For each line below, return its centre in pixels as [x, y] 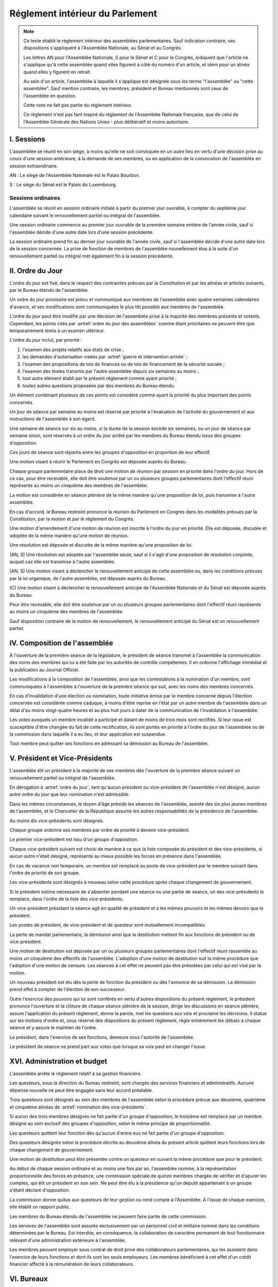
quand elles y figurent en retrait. [57, 72]
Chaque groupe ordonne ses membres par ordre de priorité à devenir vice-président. [100, 830]
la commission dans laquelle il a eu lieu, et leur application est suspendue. [88, 734]
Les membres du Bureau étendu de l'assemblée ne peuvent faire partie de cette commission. [108, 1216]
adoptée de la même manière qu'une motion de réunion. [69, 535]
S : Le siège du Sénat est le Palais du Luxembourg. [63, 185]
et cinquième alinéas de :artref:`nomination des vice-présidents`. [78, 1107]
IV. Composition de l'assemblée [61, 643]
